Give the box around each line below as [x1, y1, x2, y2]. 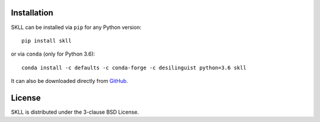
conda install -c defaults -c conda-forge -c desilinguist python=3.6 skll [21, 64, 247, 71]
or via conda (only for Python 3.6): [11, 50, 95, 57]
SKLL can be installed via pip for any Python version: [11, 24, 142, 31]
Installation [11, 8, 53, 18]
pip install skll [21, 37, 72, 44]
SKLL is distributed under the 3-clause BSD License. [11, 108, 139, 115]
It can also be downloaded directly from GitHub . [11, 78, 129, 85]
